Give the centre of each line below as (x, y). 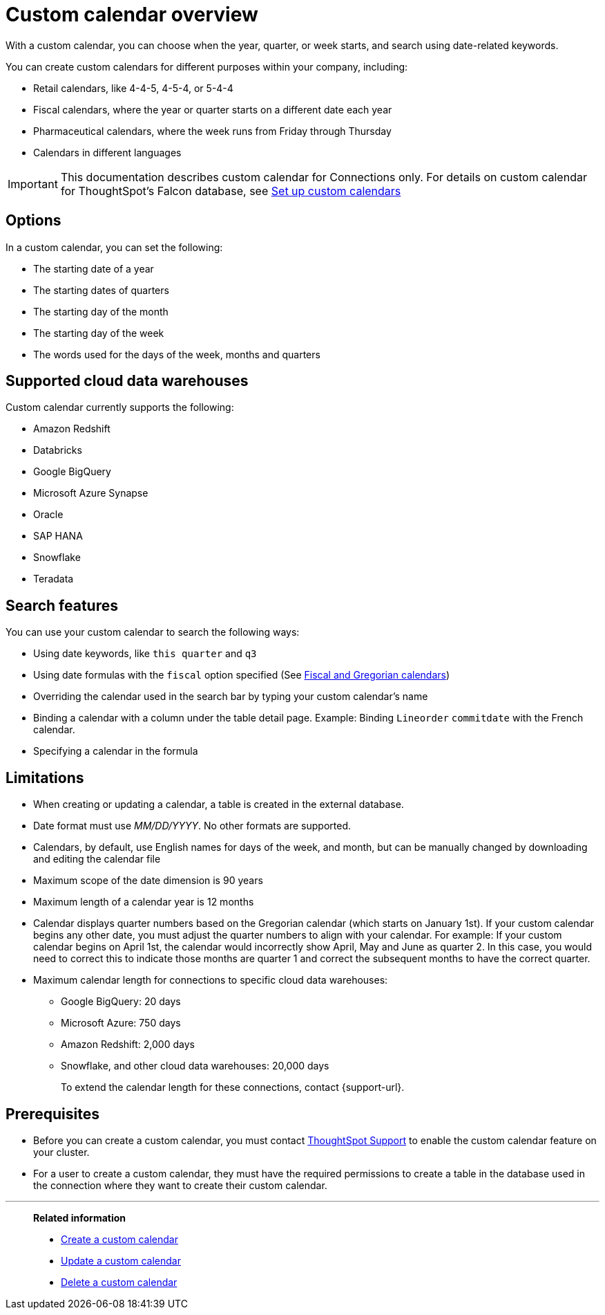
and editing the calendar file (97, 859)
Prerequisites (52, 1114)
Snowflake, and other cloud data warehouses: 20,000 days (195, 1066)
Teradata (54, 579)
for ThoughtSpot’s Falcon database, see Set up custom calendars (231, 191)
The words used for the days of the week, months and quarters (177, 354)
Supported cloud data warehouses (127, 381)
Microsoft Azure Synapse (91, 493)
